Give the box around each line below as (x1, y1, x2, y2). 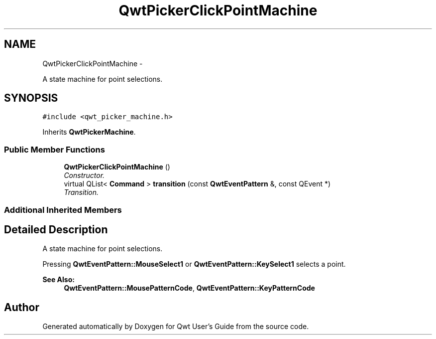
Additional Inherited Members (4, 204, 122, 215)
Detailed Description (4, 223, 108, 236)
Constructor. (64, 171, 105, 180)
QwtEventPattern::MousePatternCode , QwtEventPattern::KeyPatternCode (64, 284, 315, 293)
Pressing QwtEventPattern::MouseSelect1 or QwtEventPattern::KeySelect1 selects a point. (42, 260, 346, 269)
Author (4, 301, 39, 314)
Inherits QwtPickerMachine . (42, 128, 136, 137)
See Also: (42, 275, 75, 284)
